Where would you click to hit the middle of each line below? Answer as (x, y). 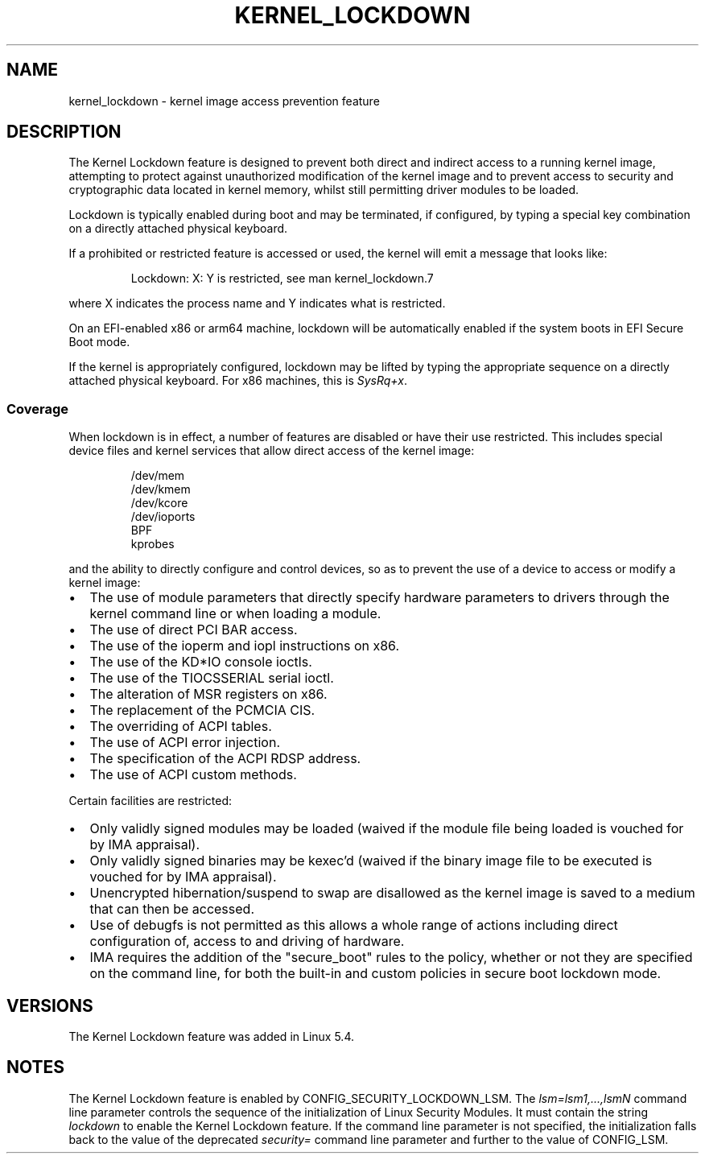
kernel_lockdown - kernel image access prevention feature (224, 101)
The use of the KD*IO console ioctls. (201, 662)
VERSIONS (50, 1005)
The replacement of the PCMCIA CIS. (202, 710)
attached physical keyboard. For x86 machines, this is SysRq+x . (238, 381)
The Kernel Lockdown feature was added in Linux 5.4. (211, 1037)
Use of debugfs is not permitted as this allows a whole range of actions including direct (354, 925)
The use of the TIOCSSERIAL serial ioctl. (212, 678)
